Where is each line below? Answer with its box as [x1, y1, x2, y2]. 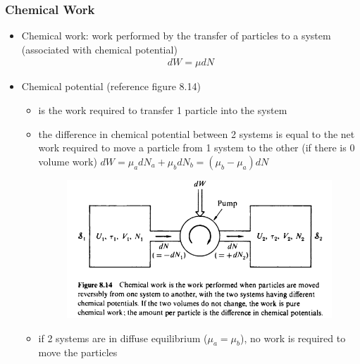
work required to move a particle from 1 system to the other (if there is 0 [38, 140, 355, 155]
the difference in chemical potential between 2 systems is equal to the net [38, 126, 355, 141]
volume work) [38, 153, 97, 168]
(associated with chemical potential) [21, 42, 178, 56]
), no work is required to [240, 330, 346, 345]
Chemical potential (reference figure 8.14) [21, 79, 201, 94]
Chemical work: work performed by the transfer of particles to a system [21, 28, 331, 43]
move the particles [38, 345, 118, 360]
